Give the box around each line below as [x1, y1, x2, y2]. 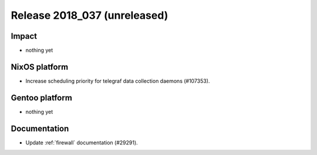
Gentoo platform [11, 93, 73, 103]
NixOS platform [11, 62, 69, 72]
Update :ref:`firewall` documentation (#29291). [25, 139, 138, 146]
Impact [11, 31, 38, 41]
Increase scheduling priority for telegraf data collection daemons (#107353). [25, 77, 210, 85]
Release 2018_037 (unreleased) [11, 9, 168, 22]
